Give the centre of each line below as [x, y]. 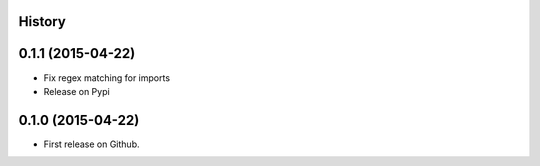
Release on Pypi [76, 91]
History [42, 21]
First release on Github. [91, 144]
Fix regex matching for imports [106, 77]
